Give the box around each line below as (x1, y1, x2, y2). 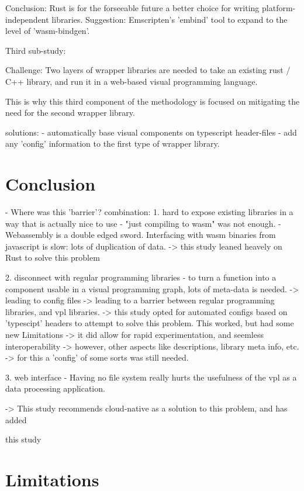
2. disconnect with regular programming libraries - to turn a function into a (5, 271, 277, 283)
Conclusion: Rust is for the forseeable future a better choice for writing (5, 2, 260, 13)
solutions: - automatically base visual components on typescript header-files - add (5, 126, 297, 138)
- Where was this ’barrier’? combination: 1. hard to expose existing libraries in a (5, 206, 293, 218)
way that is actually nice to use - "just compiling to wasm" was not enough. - (5, 217, 281, 229)
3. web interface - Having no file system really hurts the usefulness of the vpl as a (5, 371, 297, 383)
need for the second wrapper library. (5, 106, 135, 119)
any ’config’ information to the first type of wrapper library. (5, 137, 220, 150)
